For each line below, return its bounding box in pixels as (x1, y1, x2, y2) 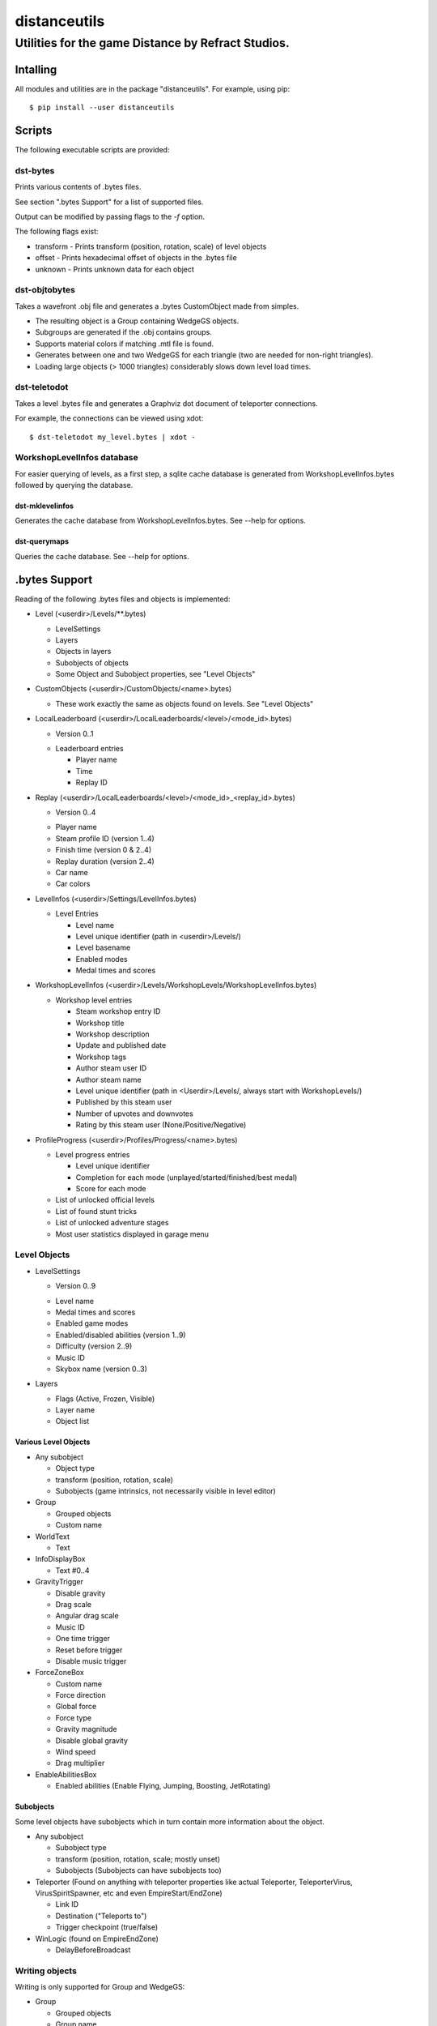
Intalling (15, 62, 57, 76)
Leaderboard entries (55, 744, 125, 754)
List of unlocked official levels (55, 1195, 155, 1205)
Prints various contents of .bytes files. (15, 182, 142, 192)
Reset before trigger (55, 1645, 123, 1655)
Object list (55, 1417, 90, 1426)
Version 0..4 (55, 807, 96, 817)
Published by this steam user (75, 1097, 172, 1107)
